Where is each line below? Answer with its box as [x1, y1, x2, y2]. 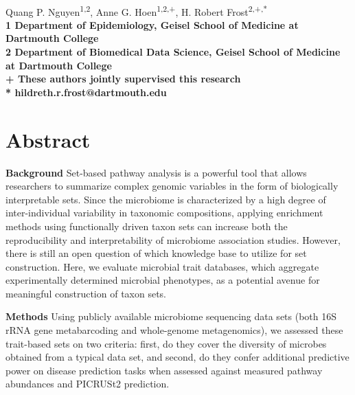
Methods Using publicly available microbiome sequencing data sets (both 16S [5, 309, 337, 324]
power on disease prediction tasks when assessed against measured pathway [5, 363, 323, 377]
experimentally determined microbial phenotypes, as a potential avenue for [5, 273, 320, 287]
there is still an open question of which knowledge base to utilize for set [5, 246, 307, 260]
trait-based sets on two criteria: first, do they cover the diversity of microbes [5, 336, 327, 350]
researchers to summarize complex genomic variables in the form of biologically [5, 179, 339, 193]
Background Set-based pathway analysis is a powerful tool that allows [5, 165, 307, 179]
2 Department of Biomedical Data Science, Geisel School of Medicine [5, 45, 341, 59]
